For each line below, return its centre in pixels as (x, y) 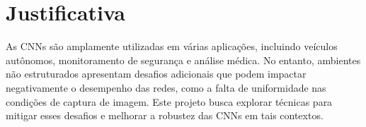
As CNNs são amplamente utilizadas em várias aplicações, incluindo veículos (172, 46)
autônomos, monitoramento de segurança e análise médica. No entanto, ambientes (183, 60)
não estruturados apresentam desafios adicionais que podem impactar (156, 74)
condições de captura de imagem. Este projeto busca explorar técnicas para (169, 101)
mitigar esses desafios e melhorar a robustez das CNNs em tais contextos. (165, 115)
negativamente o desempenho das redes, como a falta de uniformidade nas (166, 87)
